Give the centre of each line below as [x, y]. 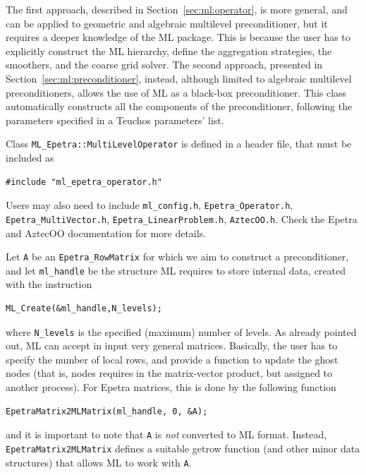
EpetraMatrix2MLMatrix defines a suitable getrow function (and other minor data [183, 448]
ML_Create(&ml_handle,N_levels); [84, 308]
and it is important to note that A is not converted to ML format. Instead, [166, 434]
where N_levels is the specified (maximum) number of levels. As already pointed [181, 331]
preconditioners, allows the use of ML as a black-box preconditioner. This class [176, 92]
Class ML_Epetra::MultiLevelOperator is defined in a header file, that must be [179, 144]
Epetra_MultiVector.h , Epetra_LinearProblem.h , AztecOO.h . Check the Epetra [182, 218]
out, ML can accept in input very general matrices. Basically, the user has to [172, 345]
